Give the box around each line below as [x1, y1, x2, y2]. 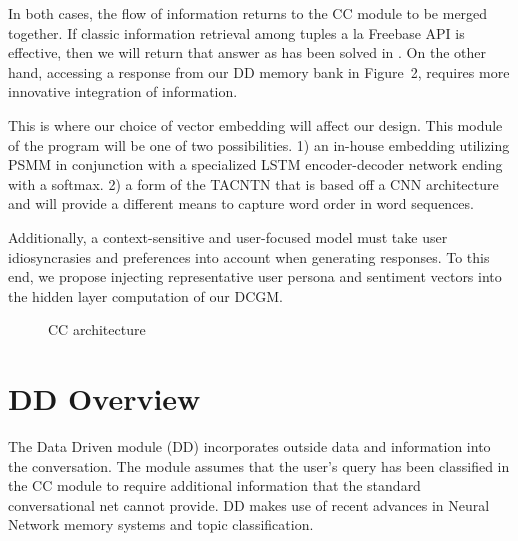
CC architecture [48, 319, 146, 340]
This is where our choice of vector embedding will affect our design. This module [8, 114, 503, 135]
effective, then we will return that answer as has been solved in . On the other [8, 42, 486, 63]
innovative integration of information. [8, 81, 238, 102]
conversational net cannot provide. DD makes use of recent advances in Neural [8, 494, 490, 515]
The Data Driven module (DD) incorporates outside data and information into [8, 436, 491, 457]
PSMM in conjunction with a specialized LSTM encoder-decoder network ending [8, 154, 503, 175]
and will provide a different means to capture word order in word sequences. [8, 193, 474, 214]
